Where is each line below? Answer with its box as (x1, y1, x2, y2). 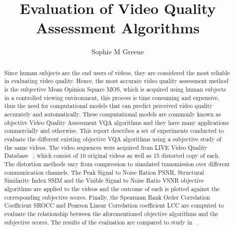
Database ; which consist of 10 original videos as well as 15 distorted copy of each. (4, 151, 220, 160)
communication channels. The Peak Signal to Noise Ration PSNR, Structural (4, 168, 204, 176)
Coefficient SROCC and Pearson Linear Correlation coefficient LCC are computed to (4, 201, 224, 210)
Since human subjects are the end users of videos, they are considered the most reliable (4, 68, 230, 77)
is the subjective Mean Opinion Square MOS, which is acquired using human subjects (4, 85, 226, 94)
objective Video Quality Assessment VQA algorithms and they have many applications (4, 118, 229, 126)
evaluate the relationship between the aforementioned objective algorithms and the (4, 209, 219, 218)
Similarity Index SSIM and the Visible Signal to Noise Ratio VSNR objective (4, 176, 204, 185)
